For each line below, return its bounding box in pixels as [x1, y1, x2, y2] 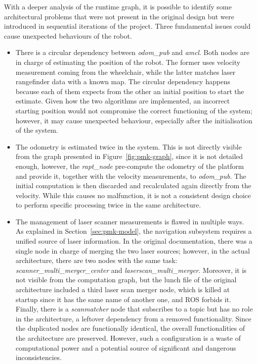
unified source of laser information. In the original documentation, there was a [15, 236, 253, 246]
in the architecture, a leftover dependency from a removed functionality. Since [15, 313, 252, 323]
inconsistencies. [15, 352, 62, 363]
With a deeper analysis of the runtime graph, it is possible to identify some [4, 1, 232, 11]
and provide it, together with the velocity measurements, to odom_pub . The [15, 170, 246, 181]
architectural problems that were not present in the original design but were [4, 11, 234, 21]
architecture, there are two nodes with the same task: [15, 255, 177, 265]
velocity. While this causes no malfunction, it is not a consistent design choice [15, 190, 251, 200]
